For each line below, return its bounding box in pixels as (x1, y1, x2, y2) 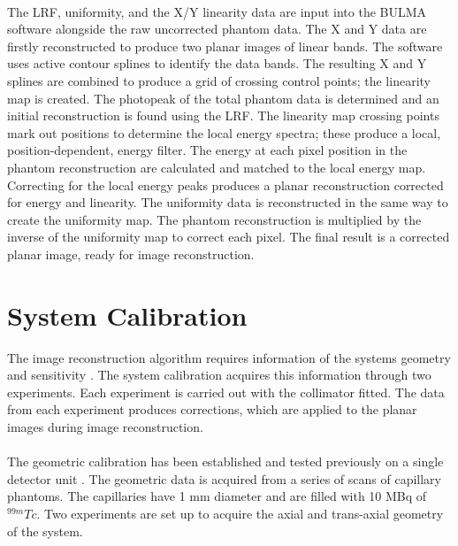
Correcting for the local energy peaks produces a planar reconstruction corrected (7, 175, 444, 194)
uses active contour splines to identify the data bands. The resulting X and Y (7, 54, 427, 73)
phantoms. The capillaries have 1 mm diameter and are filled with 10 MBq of (7, 487, 427, 505)
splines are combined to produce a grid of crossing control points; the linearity (7, 71, 431, 89)
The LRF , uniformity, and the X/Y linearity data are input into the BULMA (7, 2, 427, 20)
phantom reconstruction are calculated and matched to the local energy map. (7, 158, 426, 176)
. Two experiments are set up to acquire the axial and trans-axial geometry (36, 504, 444, 522)
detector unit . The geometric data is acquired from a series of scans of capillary (7, 469, 441, 488)
